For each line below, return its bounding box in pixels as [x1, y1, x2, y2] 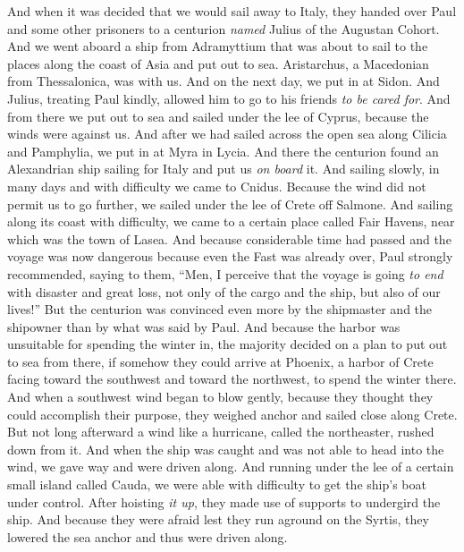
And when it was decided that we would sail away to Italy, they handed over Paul [7, 2, 457, 20]
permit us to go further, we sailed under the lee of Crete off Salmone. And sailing [7, 194, 453, 213]
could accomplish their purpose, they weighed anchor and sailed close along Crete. [7, 404, 458, 423]
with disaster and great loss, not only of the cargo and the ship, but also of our [7, 282, 441, 301]
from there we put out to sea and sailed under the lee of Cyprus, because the [7, 106, 429, 125]
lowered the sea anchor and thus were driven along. [7, 527, 288, 546]
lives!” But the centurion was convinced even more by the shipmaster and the [7, 300, 433, 318]
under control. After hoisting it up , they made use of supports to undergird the [7, 492, 441, 511]
